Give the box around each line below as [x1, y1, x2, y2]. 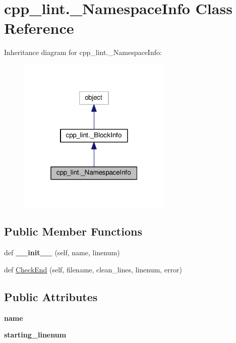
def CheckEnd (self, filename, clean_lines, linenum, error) [4, 264, 182, 274]
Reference [4, 18, 74, 38]
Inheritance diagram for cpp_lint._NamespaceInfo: [4, 47, 162, 58]
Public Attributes [4, 289, 98, 304]
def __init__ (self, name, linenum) [4, 247, 120, 258]
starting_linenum [4, 329, 67, 340]
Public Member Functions [4, 223, 142, 239]
